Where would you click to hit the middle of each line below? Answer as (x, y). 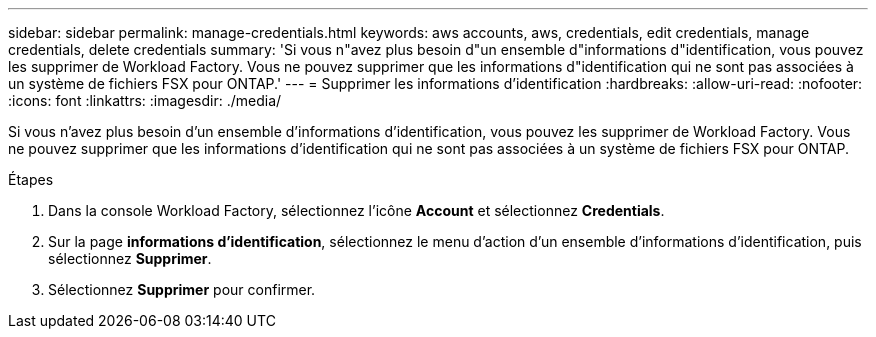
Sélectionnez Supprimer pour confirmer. (182, 289)
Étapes (31, 179)
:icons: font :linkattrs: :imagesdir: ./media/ (145, 100)
